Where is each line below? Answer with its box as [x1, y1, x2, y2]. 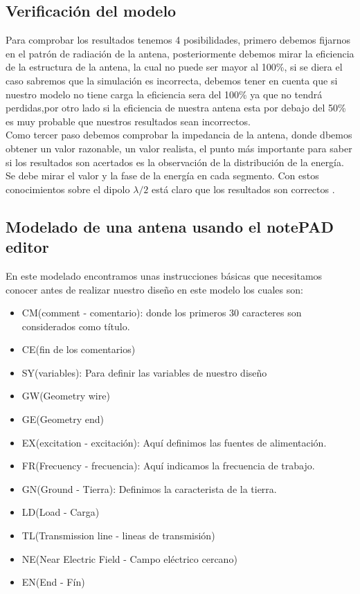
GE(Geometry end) [21, 412, 105, 426]
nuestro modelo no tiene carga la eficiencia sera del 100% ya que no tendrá [6, 87, 323, 101]
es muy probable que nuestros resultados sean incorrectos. [6, 114, 251, 128]
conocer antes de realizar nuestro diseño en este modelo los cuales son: [6, 282, 303, 296]
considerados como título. [21, 318, 130, 333]
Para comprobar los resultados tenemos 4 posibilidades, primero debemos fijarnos [6, 33, 351, 47]
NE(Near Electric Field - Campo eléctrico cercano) [21, 551, 237, 566]
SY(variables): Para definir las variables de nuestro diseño [21, 365, 267, 379]
